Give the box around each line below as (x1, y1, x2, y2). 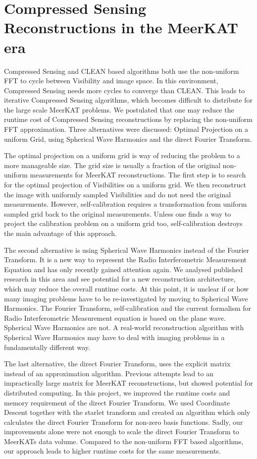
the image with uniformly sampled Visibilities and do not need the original (4, 189, 231, 199)
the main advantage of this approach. (4, 228, 117, 238)
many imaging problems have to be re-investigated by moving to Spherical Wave (4, 293, 248, 303)
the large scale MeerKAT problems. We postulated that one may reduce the (4, 104, 234, 115)
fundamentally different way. (4, 342, 90, 352)
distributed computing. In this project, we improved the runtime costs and (4, 387, 230, 398)
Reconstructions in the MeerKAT (4, 17, 238, 38)
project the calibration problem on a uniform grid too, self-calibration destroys (4, 218, 243, 229)
